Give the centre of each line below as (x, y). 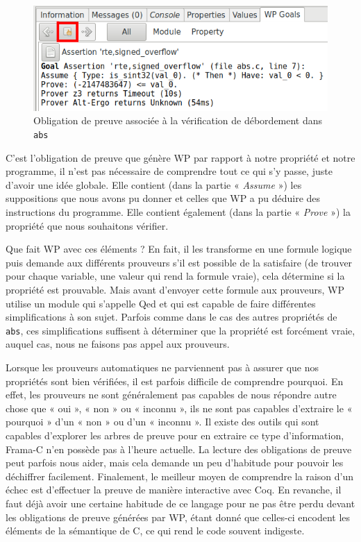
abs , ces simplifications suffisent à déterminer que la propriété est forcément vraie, (180, 330)
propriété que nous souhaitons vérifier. (87, 225)
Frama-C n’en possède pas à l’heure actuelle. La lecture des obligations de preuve (179, 449)
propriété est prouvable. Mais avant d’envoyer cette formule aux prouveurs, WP (175, 289)
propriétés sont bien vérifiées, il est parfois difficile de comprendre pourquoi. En (175, 381)
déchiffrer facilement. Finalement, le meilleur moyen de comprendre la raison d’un (179, 476)
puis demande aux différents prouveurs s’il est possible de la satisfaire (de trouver (179, 262)
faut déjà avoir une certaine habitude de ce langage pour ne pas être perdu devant (180, 503)
